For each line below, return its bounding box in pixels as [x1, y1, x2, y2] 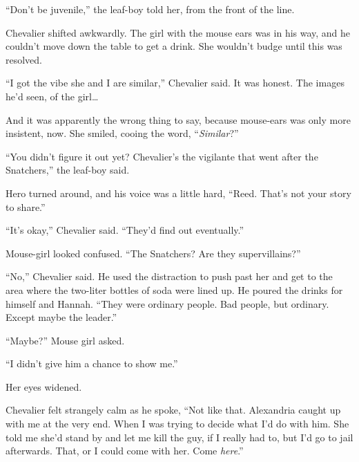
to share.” [6, 199, 46, 214]
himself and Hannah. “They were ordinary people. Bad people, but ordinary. [6, 296, 329, 311]
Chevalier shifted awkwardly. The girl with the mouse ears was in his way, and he [6, 25, 351, 39]
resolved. [6, 52, 43, 66]
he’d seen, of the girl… [6, 89, 99, 103]
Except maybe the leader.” [6, 310, 117, 324]
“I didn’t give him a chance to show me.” [6, 356, 178, 371]
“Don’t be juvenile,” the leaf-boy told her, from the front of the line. [6, 2, 295, 16]
